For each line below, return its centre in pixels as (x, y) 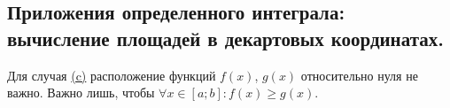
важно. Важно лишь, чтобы (81, 93)
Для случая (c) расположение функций (112, 75)
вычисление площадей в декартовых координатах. (225, 38)
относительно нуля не (359, 75)
